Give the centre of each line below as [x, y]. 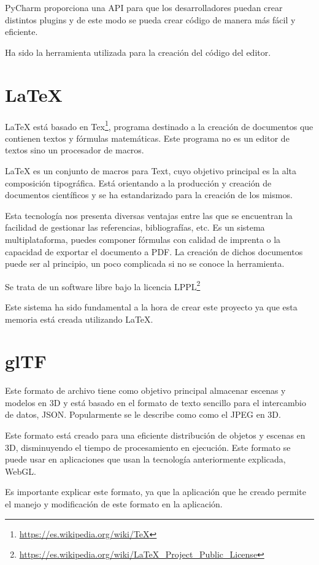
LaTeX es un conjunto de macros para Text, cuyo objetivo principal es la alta [151, 170]
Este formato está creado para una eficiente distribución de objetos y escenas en [155, 435]
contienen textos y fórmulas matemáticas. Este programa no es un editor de [147, 138]
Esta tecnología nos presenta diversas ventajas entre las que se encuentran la [149, 215]
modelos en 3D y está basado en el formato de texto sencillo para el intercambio [156, 402]
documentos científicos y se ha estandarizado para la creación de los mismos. [149, 195]
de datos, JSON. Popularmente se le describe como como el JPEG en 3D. [143, 414]
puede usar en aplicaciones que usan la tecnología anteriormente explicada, [145, 459]
